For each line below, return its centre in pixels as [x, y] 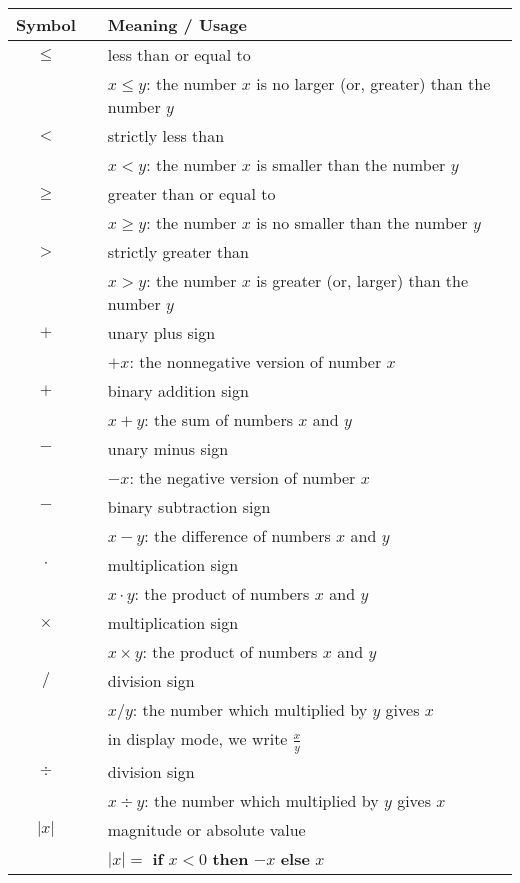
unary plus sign [161, 332]
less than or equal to [179, 54]
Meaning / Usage [177, 24]
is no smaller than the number [362, 222]
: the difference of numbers [237, 535]
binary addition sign [178, 390]
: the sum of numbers [219, 419]
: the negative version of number [242, 477]
